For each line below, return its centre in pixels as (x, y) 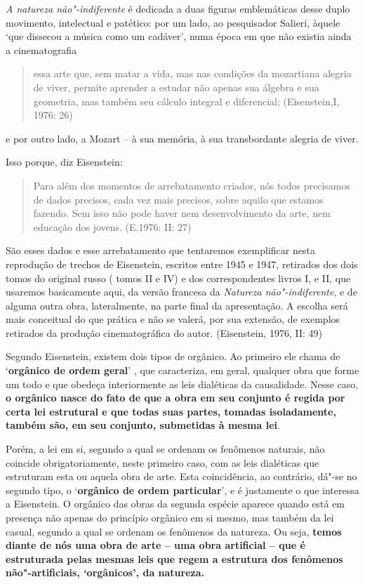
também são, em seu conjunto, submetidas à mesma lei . (143, 425)
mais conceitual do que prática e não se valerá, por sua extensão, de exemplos (173, 319)
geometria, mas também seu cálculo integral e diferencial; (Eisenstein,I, (186, 101)
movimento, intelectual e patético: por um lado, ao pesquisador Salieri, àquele (173, 22)
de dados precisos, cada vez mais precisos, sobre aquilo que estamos (178, 199)
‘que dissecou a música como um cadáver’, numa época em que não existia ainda (179, 36)
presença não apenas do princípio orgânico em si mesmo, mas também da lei (170, 517)
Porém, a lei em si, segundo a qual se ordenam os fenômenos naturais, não (165, 449)
